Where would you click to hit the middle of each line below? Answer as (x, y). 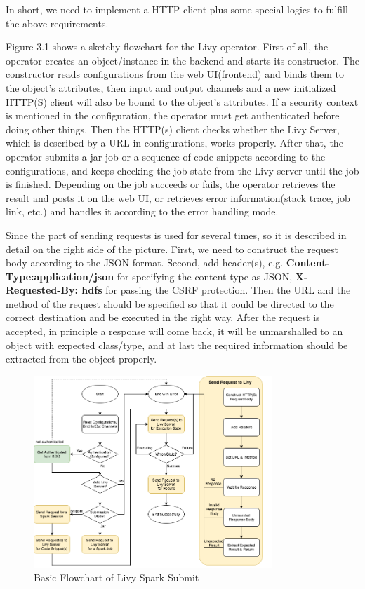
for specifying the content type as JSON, (205, 276)
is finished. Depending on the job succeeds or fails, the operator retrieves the (171, 184)
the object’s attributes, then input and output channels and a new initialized (171, 87)
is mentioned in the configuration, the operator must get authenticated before (173, 115)
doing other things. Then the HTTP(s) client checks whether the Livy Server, (173, 129)
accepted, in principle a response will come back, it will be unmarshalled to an (174, 331)
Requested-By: (42, 290)
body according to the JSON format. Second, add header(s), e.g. (145, 263)
